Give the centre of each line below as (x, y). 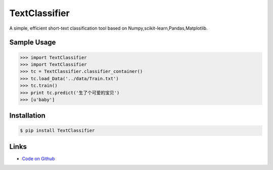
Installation (27, 116)
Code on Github (38, 158)
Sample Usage (33, 42)
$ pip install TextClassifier (57, 131)
